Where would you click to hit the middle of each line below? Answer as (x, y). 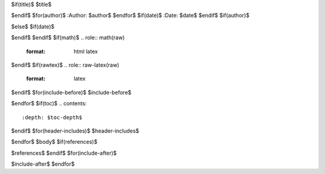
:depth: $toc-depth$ (52, 117)
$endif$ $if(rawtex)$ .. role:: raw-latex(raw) (65, 65)
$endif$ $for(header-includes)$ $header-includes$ (75, 131)
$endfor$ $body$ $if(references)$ (54, 142)
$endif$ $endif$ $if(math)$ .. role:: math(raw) (68, 38)
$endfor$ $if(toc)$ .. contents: (49, 104)
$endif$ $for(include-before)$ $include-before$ (71, 92)
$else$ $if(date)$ (33, 26)
